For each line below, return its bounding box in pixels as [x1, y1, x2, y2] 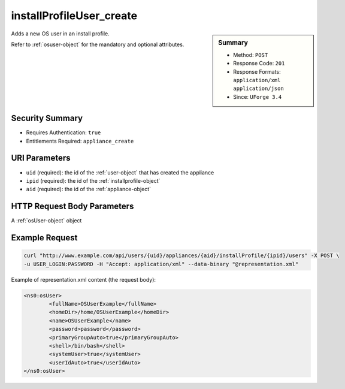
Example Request [11, 233, 78, 243]
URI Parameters [11, 153, 71, 163]
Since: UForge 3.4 [233, 93, 282, 100]
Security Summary [11, 113, 83, 123]
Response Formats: [233, 68, 281, 75]
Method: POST [233, 51, 268, 58]
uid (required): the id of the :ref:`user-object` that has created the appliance [26, 168, 214, 176]
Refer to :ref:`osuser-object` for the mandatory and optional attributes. [11, 41, 184, 48]
